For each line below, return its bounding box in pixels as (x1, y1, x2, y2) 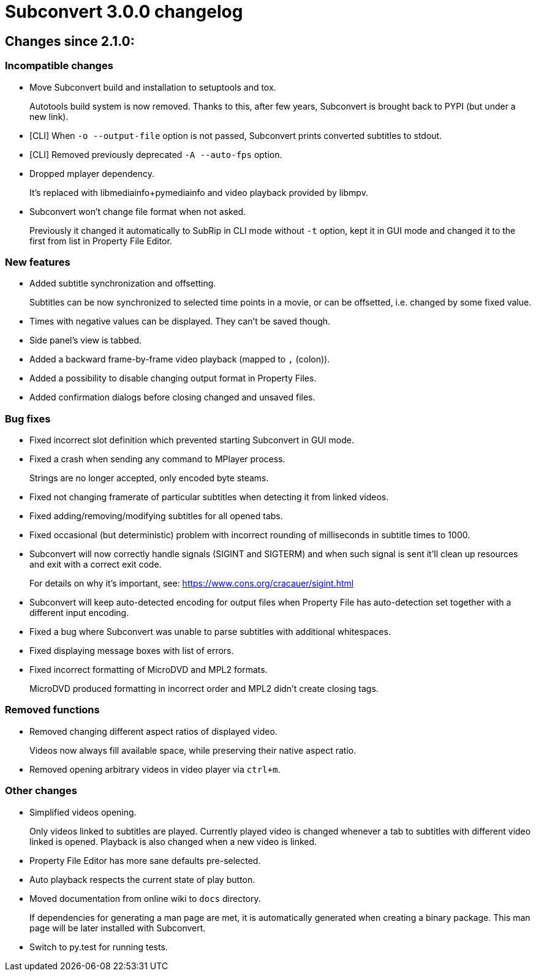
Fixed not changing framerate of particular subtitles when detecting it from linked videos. (29, 492, 389, 503)
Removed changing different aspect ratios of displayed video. (29, 726, 277, 737)
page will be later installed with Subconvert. (29, 922, 206, 933)
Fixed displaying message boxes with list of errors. (29, 645, 234, 656)
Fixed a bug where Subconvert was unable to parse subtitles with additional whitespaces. (29, 626, 391, 637)
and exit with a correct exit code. (29, 559, 162, 570)
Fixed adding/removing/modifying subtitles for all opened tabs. (29, 511, 283, 522)
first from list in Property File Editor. (29, 235, 172, 246)
